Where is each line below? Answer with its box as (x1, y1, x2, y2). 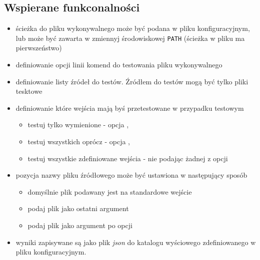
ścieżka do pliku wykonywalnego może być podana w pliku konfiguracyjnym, (15, 23, 250, 33)
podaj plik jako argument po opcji (27, 220, 132, 230)
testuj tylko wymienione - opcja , (27, 119, 129, 130)
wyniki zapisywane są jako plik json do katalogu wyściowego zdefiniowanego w (15, 237, 256, 247)
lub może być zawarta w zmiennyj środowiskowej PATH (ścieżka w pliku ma (15, 32, 245, 43)
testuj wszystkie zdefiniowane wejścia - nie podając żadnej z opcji (27, 153, 228, 163)
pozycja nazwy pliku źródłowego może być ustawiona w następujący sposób (15, 170, 247, 180)
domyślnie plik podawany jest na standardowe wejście (27, 186, 192, 197)
